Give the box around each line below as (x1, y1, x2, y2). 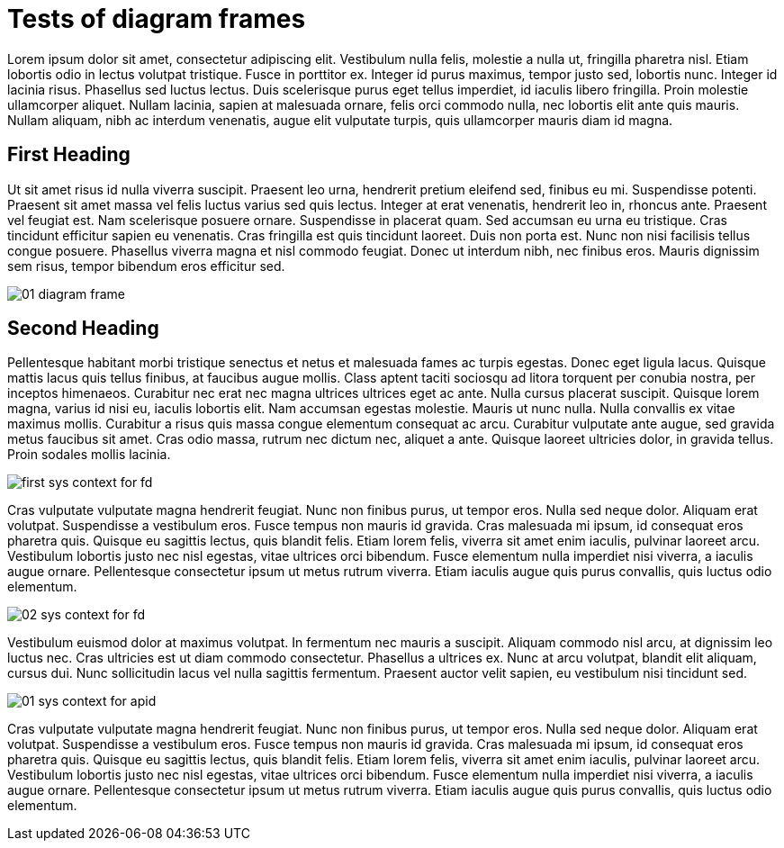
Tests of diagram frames (7, 4, 306, 34)
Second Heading (7, 317, 159, 340)
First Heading (7, 143, 131, 167)
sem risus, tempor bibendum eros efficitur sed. (7, 257, 285, 274)
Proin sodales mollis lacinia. (7, 447, 171, 463)
